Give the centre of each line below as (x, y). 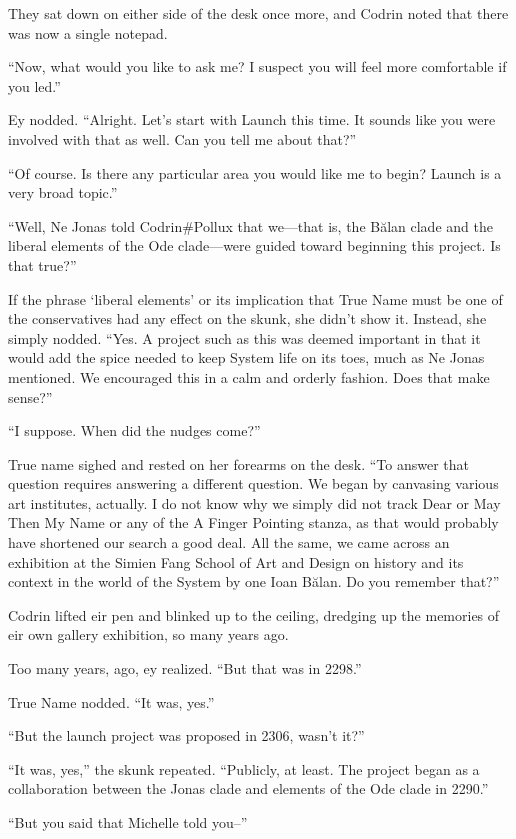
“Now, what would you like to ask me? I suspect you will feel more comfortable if (257, 66)
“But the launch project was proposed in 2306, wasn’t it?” (186, 735)
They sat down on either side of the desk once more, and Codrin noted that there (258, 13)
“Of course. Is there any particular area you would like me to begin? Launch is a (255, 172)
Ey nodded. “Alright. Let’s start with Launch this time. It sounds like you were (252, 119)
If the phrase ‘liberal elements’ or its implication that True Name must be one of (255, 298)
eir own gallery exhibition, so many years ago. (148, 634)
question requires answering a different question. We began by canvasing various (253, 483)
